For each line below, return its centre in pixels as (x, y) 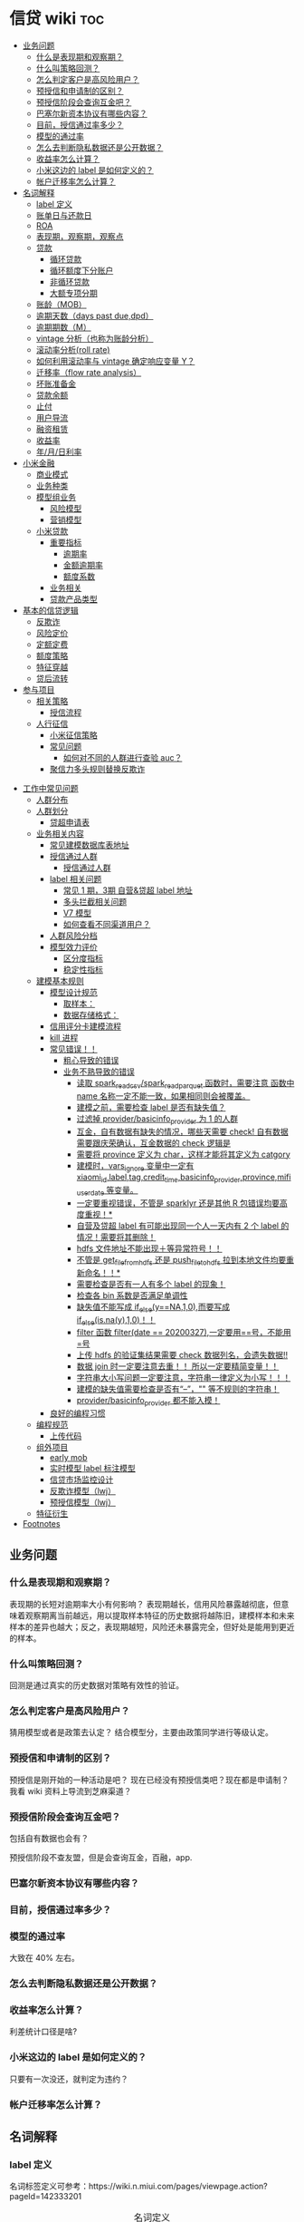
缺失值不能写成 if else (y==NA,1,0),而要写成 (153, 1308)
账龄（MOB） (62, 304)
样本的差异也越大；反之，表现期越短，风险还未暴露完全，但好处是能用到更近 (152, 1626)
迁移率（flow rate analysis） (89, 372)
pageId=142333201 (46, 2197)
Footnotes (41, 1524)
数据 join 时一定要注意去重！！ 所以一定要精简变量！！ (178, 1366)
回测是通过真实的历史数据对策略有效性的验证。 (96, 1685)
